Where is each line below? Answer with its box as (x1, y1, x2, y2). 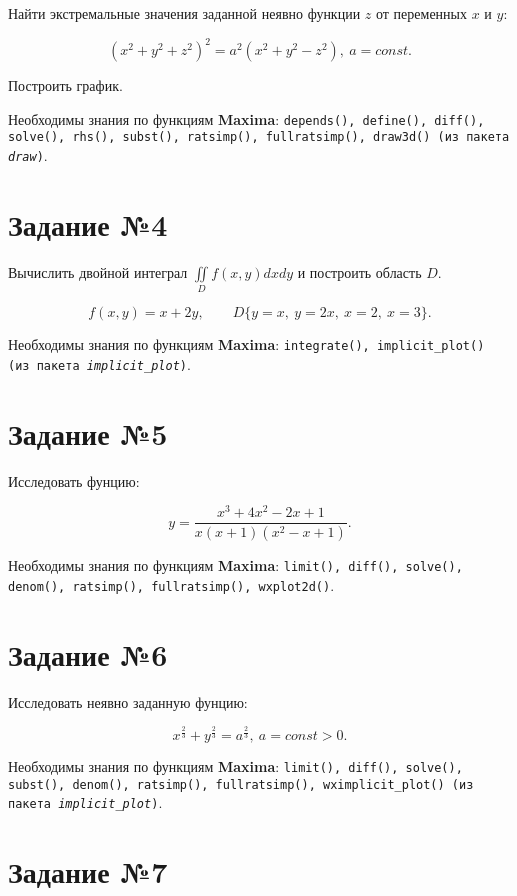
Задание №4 (8, 203, 168, 244)
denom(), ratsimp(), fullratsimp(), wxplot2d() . (8, 574, 335, 595)
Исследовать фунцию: (8, 470, 140, 491)
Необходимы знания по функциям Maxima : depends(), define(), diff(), (8, 108, 485, 129)
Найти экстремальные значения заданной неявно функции (8, 3, 361, 23)
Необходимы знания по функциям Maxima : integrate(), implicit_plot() (8, 334, 485, 355)
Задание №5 (8, 412, 168, 453)
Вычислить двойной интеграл (8, 261, 188, 282)
